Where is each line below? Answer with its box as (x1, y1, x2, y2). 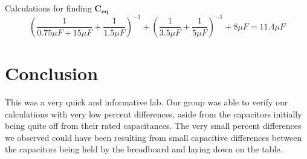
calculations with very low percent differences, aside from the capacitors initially (5, 107, 302, 120)
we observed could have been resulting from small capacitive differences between (5, 131, 302, 143)
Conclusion (5, 61, 99, 86)
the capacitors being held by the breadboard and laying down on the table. (5, 143, 283, 155)
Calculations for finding (5, 2, 92, 14)
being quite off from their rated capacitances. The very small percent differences (5, 119, 302, 132)
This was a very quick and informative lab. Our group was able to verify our (5, 96, 288, 108)
